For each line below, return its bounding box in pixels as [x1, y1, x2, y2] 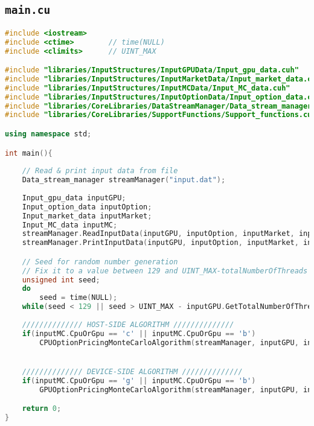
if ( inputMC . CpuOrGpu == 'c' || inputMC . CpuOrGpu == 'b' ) [22, 329, 256, 338]
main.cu [5, 4, 51, 17]
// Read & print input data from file [22, 167, 178, 176]
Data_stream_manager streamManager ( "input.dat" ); [22, 176, 226, 185]
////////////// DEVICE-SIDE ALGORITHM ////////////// [22, 367, 243, 376]
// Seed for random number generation [22, 257, 178, 266]
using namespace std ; [5, 129, 92, 138]
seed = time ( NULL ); [39, 293, 118, 302]
